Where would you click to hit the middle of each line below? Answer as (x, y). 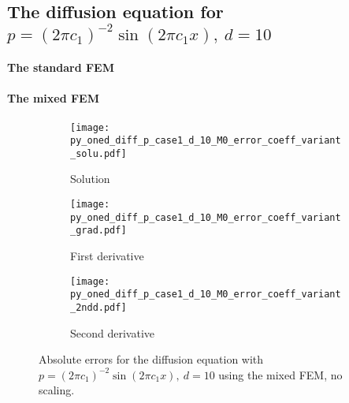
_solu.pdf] (98, 153)
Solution (90, 179)
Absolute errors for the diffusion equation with (151, 359)
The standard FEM (61, 67)
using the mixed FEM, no (280, 374)
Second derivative (112, 332)
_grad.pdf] (98, 231)
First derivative (107, 256)
